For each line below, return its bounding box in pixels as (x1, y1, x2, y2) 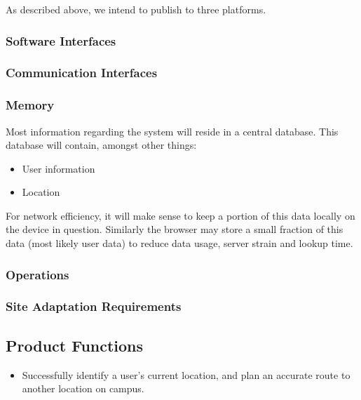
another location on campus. (22, 381, 144, 396)
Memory (6, 96, 55, 114)
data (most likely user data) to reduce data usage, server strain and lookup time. (6, 236, 353, 251)
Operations (6, 265, 69, 283)
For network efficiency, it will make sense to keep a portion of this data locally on (6, 208, 355, 222)
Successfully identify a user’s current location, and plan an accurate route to (22, 367, 350, 382)
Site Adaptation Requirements (6, 298, 182, 315)
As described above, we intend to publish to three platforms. (6, 2, 266, 16)
